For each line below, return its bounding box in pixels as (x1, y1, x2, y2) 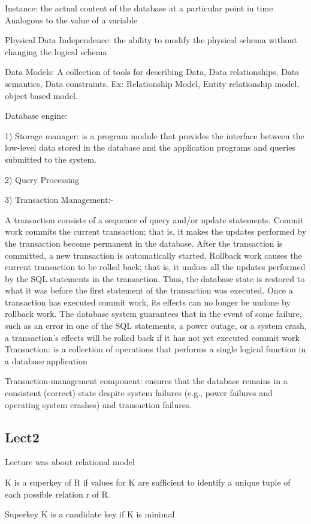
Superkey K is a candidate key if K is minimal (5, 508, 175, 520)
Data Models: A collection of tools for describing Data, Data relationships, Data (5, 65, 300, 78)
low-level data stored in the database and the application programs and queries (5, 141, 296, 154)
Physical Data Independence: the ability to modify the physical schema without (5, 34, 297, 46)
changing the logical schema (5, 45, 107, 58)
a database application (5, 354, 87, 367)
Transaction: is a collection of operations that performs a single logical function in (5, 343, 306, 355)
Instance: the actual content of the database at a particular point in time (5, 2, 273, 14)
